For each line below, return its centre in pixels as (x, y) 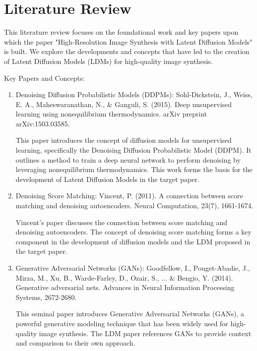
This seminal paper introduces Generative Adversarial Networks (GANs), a (130, 314)
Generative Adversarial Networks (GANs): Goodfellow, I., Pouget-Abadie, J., (133, 268)
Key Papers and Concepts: (44, 78)
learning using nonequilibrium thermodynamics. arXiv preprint (111, 114)
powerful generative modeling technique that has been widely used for (122, 323)
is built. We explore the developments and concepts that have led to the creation (127, 51)
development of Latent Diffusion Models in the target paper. (107, 179)
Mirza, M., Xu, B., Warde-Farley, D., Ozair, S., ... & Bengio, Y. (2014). (124, 277)
